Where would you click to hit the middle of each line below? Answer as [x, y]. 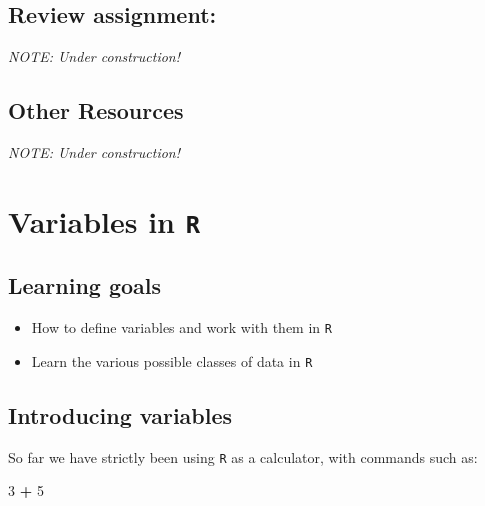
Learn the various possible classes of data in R [172, 360]
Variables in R [104, 220]
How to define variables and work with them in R [181, 327]
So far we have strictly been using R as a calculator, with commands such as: [243, 456]
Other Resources [96, 110]
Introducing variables [120, 415]
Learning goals [85, 285]
